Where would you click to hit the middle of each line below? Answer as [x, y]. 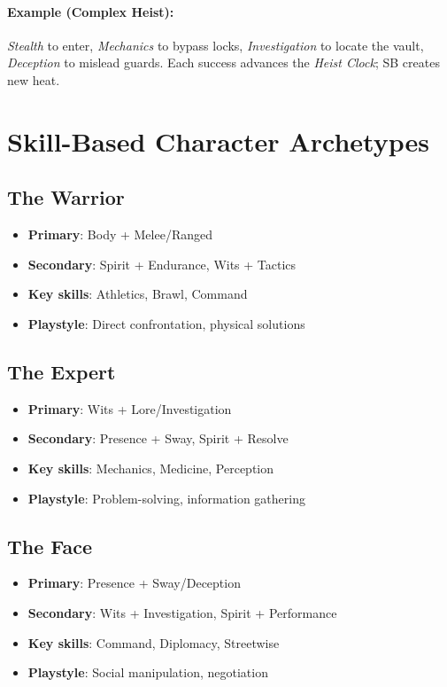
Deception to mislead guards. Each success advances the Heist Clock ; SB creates [223, 62]
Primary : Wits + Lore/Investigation [130, 408]
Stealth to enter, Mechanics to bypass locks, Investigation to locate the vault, [216, 45]
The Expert [62, 371]
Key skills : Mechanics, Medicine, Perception [151, 468]
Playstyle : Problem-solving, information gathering [166, 498]
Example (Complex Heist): [91, 11]
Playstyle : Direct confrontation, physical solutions [166, 323]
